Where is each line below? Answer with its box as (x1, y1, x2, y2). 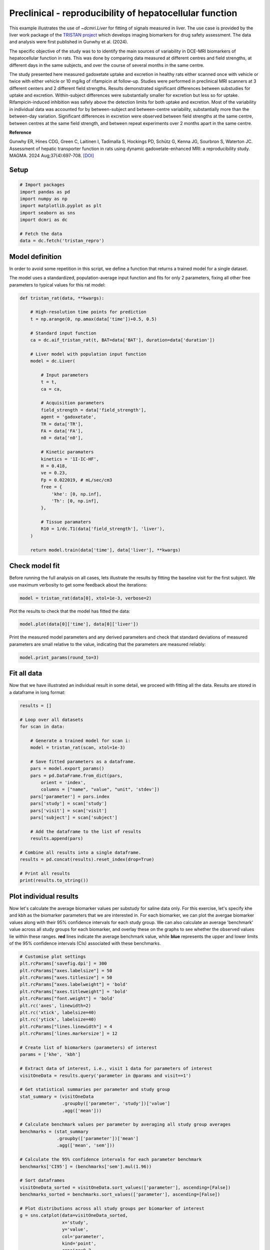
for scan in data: (19, 723, 65, 729)
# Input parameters (40, 372, 88, 377)
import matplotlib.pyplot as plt (19, 203, 102, 208)
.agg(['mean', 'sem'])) (56, 1142, 115, 1148)
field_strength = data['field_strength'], (40, 407, 147, 412)
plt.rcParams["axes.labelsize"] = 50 (19, 967, 112, 973)
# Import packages (19, 182, 65, 187)
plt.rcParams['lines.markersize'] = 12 (19, 1030, 117, 1036)
